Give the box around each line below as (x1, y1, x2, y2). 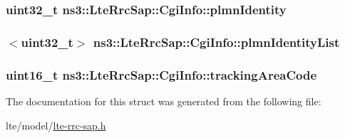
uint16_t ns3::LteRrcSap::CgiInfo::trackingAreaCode (6, 65, 317, 83)
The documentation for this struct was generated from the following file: (6, 93, 321, 108)
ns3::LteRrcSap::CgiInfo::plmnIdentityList (93, 33, 340, 51)
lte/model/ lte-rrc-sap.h (6, 117, 106, 132)
